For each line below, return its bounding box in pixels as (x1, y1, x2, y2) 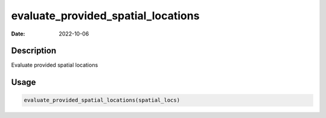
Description (11, 46, 57, 56)
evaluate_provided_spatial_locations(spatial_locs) (24, 97, 181, 104)
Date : (11, 30, 25, 37)
